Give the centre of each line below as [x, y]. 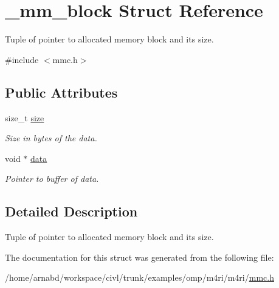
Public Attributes [61, 92]
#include [22, 59]
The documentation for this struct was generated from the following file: [139, 257]
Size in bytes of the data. [51, 138]
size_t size [25, 117]
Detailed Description [71, 211]
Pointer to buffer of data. [52, 179]
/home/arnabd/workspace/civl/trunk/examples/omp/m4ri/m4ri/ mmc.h [139, 277]
